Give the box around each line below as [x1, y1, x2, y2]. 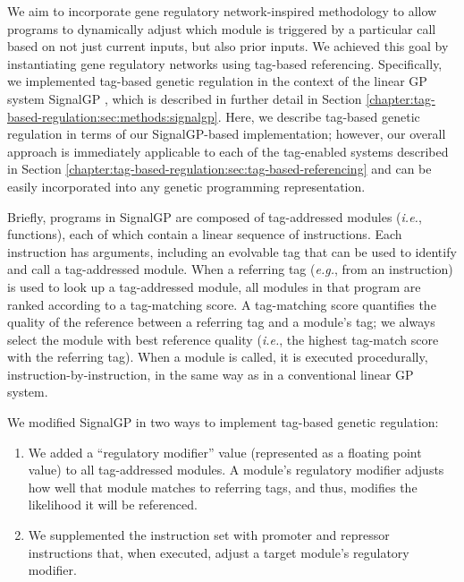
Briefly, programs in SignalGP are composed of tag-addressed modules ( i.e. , [7, 207, 422, 226]
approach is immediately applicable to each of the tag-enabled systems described [7, 141, 449, 160]
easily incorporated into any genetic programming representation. [7, 176, 366, 195]
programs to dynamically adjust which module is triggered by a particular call [7, 19, 436, 38]
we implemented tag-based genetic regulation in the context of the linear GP [7, 72, 427, 90]
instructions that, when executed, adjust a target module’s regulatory [28, 543, 409, 561]
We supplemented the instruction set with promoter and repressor [28, 526, 390, 544]
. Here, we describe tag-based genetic [217, 107, 420, 125]
